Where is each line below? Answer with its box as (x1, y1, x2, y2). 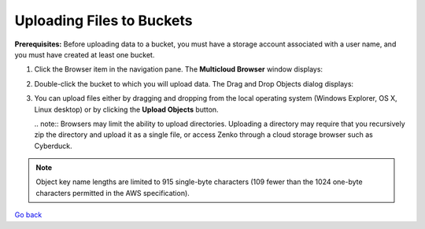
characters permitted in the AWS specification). (35, 188, 190, 198)
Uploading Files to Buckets (14, 12, 193, 29)
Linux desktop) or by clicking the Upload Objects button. (34, 105, 220, 114)
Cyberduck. (34, 141, 72, 150)
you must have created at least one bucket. (14, 50, 155, 59)
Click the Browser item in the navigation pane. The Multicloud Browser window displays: (34, 65, 323, 74)
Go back (14, 210, 42, 220)
